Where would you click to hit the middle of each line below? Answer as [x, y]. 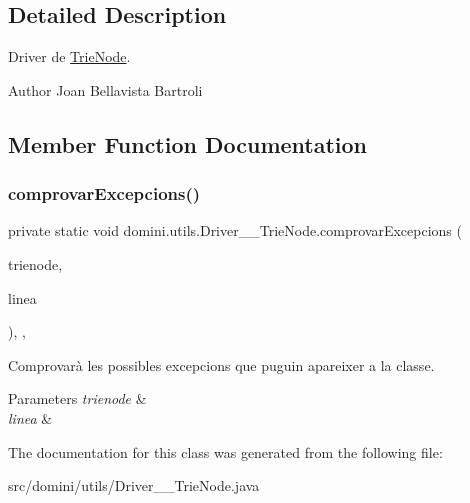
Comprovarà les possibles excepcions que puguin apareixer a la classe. [221, 364]
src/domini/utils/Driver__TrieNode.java [134, 485]
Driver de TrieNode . [69, 56]
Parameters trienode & [77, 398]
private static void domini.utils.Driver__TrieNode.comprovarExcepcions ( [235, 230]
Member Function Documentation [188, 143]
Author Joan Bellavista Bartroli [105, 89]
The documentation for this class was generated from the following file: [225, 451]
